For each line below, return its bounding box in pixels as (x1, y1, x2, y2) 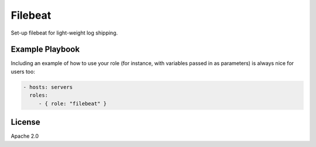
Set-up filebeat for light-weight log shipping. (11, 29, 118, 36)
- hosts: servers (23, 84, 73, 90)
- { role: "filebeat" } (38, 100, 107, 107)
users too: (11, 68, 35, 75)
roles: (29, 92, 49, 99)
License (11, 117, 40, 127)
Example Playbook (11, 45, 80, 54)
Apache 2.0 (11, 132, 39, 140)
